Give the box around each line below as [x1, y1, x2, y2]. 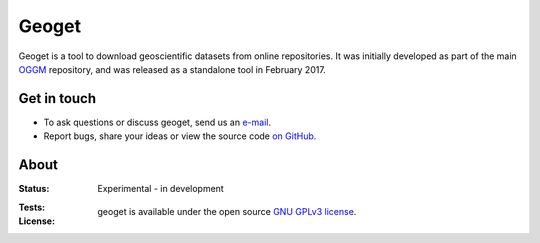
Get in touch [18, 90, 97, 107]
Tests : [18, 201, 45, 213]
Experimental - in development [97, 183, 224, 195]
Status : [18, 183, 50, 195]
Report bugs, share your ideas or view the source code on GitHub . [43, 130, 317, 142]
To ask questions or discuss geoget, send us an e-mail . [43, 116, 272, 128]
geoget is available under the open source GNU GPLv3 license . [97, 205, 357, 217]
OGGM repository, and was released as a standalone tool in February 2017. [18, 63, 327, 75]
